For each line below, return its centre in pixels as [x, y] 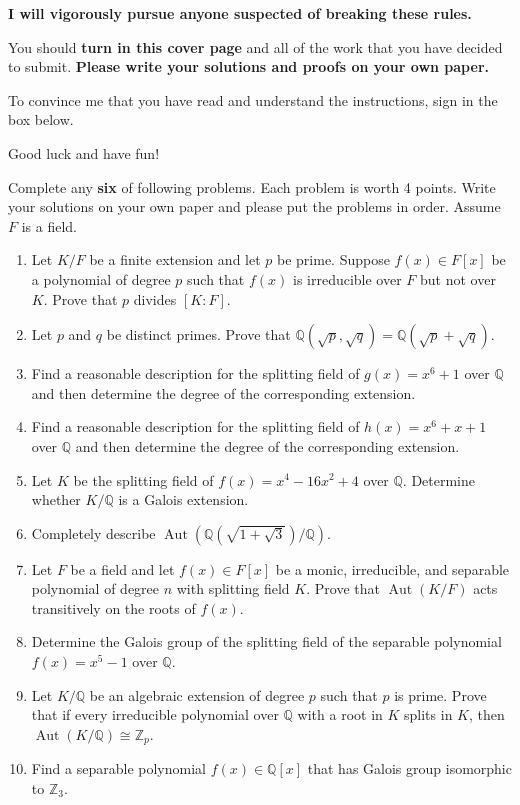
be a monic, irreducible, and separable [392, 568]
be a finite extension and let [175, 259]
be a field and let [122, 568]
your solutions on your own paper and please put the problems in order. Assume [254, 206]
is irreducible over [347, 278]
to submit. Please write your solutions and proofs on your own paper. [248, 66]
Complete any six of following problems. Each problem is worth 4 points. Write [252, 186]
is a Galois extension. [183, 499]
